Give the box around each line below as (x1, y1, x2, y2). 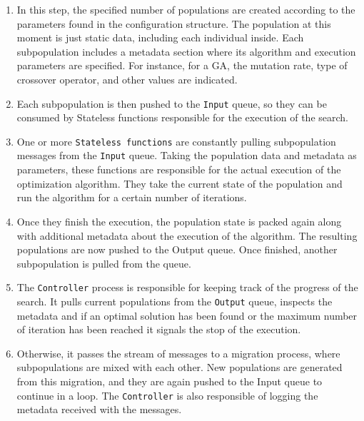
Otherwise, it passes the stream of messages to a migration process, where (16, 345, 340, 360)
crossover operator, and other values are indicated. (16, 71, 238, 86)
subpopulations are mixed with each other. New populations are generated (16, 360, 343, 375)
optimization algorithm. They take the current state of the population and (16, 176, 343, 191)
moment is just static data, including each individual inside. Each (16, 30, 304, 45)
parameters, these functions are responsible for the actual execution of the (16, 162, 341, 177)
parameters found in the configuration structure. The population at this (16, 16, 331, 31)
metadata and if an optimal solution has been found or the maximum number (16, 308, 358, 323)
